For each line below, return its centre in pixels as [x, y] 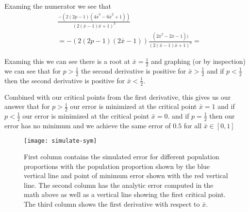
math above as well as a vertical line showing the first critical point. [125, 194]
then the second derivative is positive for [65, 80]
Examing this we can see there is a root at [67, 61]
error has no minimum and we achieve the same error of [88, 125]
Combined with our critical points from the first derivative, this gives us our [118, 97]
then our [222, 115]
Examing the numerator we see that [58, 6]
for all [193, 125]
